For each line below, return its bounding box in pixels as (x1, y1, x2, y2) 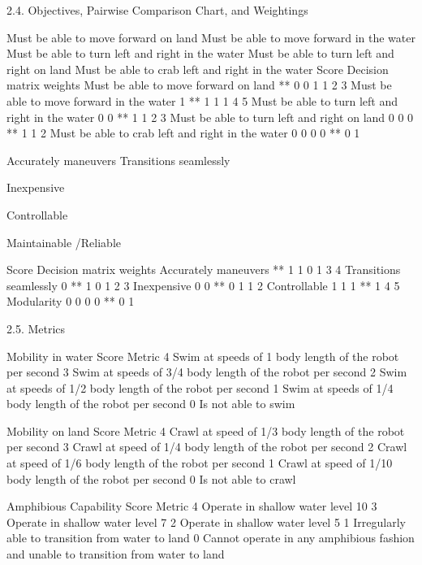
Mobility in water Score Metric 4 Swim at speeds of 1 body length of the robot (6, 347, 399, 364)
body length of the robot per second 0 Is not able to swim (6, 395, 295, 412)
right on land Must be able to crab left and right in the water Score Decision (6, 60, 389, 77)
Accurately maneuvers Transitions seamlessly (6, 151, 230, 168)
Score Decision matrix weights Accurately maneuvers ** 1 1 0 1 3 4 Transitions (6, 261, 401, 278)
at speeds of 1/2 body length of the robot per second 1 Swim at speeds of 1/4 (6, 379, 394, 396)
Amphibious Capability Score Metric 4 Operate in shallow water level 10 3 (6, 498, 377, 515)
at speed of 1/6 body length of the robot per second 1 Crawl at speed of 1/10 (6, 454, 393, 472)
